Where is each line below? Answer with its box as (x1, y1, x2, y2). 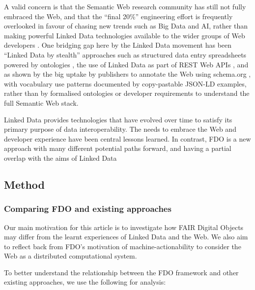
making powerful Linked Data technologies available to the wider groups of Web (4, 30, 245, 40)
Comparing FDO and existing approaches (4, 203, 171, 215)
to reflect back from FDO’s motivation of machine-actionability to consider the (4, 241, 241, 251)
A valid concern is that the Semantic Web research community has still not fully (4, 1, 246, 11)
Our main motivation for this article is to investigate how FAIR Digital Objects (4, 222, 244, 232)
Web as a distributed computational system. (4, 251, 137, 261)
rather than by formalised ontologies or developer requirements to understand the (4, 88, 250, 98)
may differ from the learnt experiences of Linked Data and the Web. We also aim (4, 232, 248, 242)
